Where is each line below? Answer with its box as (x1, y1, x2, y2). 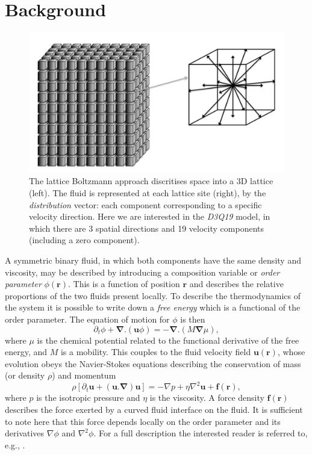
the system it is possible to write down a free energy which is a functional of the (5, 301, 301, 314)
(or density (5, 369, 45, 382)
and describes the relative (189, 277, 284, 290)
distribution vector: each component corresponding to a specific (29, 198, 262, 211)
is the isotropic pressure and (36, 391, 140, 404)
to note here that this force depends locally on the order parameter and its (5, 415, 281, 427)
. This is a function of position (67, 277, 180, 290)
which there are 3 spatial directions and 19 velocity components (29, 221, 264, 234)
